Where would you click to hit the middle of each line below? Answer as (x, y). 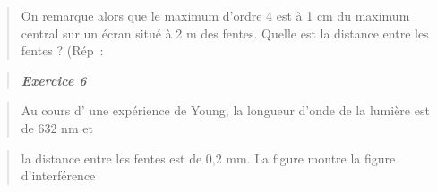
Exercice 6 (54, 80)
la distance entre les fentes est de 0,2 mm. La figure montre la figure (208, 158)
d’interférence (58, 175)
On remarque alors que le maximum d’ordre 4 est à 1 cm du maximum (215, 15)
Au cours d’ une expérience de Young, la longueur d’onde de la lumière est (225, 110)
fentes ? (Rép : (62, 50)
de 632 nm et (57, 127)
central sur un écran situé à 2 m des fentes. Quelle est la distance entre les (225, 33)
